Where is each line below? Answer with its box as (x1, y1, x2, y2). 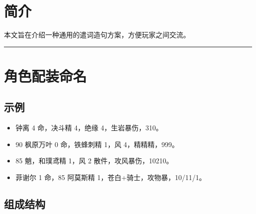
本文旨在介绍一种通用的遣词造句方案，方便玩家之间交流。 (4, 30, 190, 40)
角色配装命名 (4, 65, 87, 86)
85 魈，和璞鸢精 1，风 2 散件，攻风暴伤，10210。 (15, 155, 173, 166)
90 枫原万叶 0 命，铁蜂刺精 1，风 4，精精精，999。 (15, 139, 179, 149)
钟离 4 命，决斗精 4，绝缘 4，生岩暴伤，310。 (15, 122, 163, 133)
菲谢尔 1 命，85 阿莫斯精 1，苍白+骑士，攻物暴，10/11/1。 (15, 172, 206, 183)
